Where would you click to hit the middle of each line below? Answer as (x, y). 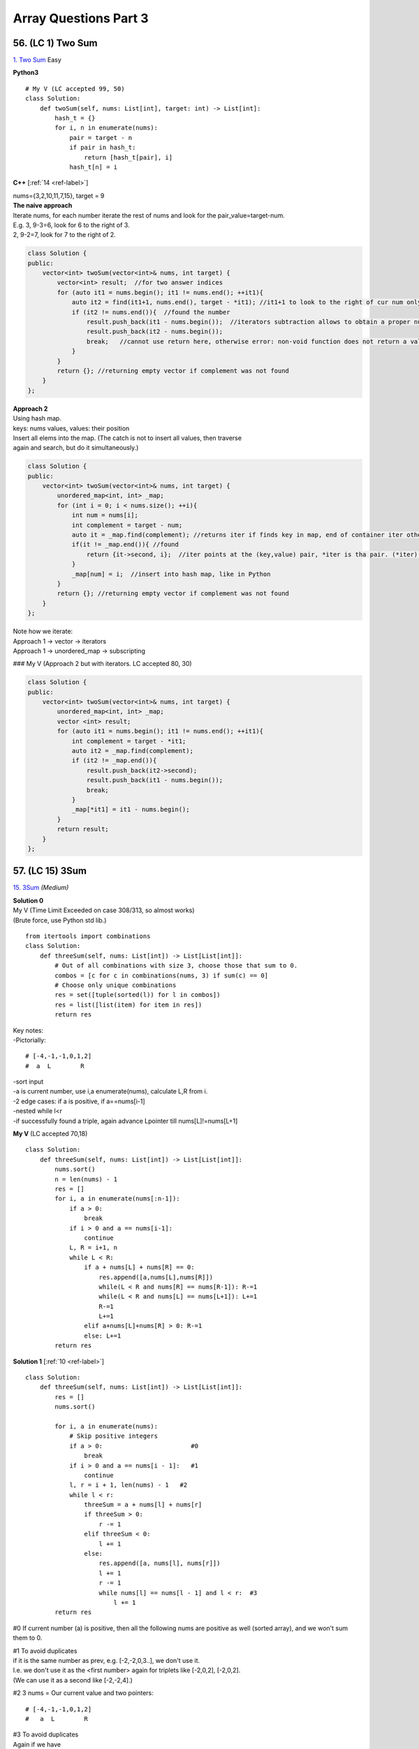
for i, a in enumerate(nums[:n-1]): (118, 1199)
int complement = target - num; (127, 525)
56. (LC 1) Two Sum (55, 43)
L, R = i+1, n (94, 1248)
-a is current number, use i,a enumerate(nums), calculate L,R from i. (110, 1091)
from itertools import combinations (88, 936)
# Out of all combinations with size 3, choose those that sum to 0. (176, 966)
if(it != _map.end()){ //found (125, 545)
